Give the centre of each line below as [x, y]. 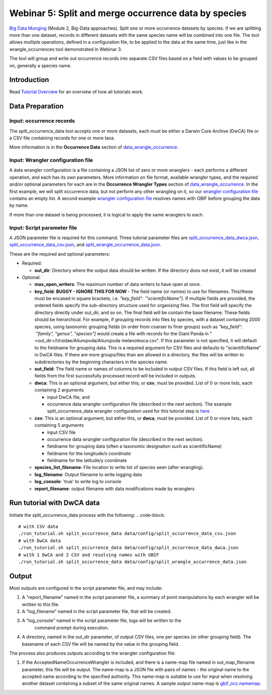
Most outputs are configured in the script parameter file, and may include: [86, 588]
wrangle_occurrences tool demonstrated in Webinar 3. [66, 49]
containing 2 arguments [59, 390]
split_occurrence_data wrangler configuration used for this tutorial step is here [128, 411]
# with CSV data [38, 526]
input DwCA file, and [69, 397]
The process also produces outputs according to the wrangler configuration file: [92, 653]
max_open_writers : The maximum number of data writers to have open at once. [118, 284]
